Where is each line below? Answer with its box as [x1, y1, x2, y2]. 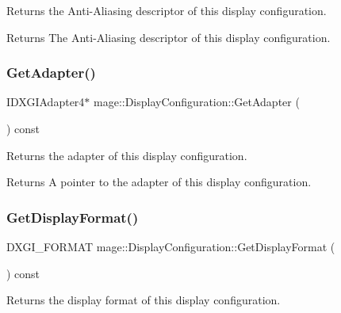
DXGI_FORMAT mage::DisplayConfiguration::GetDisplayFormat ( [6, 239, 335, 254]
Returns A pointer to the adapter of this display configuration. [6, 174, 312, 190]
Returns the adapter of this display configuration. [6, 147, 247, 163]
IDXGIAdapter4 [6, 94, 85, 110]
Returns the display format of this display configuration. [6, 292, 281, 308]
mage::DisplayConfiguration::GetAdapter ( [94, 94, 300, 110]
